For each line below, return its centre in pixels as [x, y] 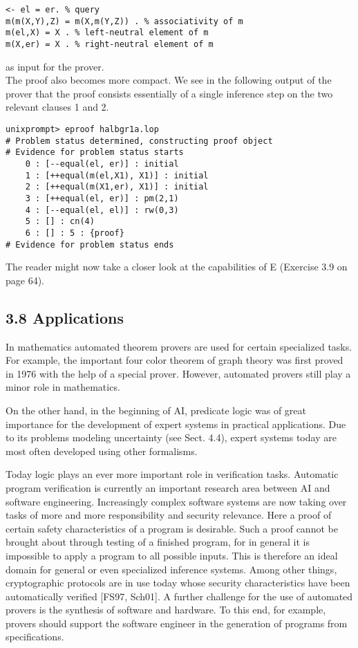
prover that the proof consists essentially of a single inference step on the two [169, 93]
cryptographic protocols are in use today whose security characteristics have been [178, 583]
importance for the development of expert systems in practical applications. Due [176, 424]
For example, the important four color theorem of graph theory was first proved [175, 360]
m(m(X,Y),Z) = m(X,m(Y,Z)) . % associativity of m [124, 21]
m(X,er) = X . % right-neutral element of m [110, 44]
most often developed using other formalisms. [102, 451]
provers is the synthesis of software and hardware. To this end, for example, [166, 610]
